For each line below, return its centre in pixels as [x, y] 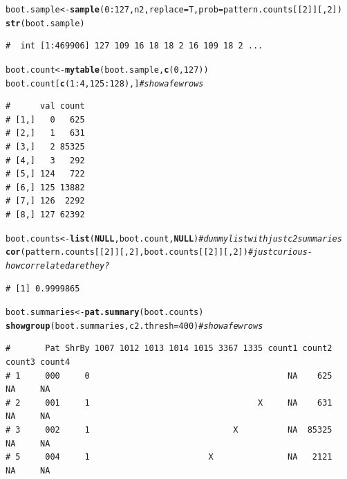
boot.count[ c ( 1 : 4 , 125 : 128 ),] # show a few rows [105, 83]
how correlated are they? [58, 265]
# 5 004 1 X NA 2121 [169, 457]
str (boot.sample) [45, 23]
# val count [45, 106]
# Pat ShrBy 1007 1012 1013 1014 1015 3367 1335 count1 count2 [169, 349]
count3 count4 [38, 362]
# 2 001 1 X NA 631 [169, 403]
